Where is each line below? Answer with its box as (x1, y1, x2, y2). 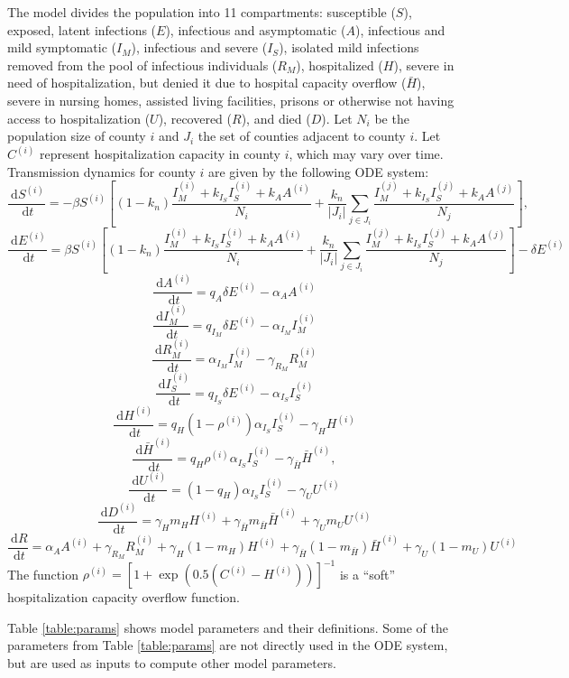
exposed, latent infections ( (7, 20, 157, 39)
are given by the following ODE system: (208, 162, 429, 181)
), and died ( (241, 108, 311, 127)
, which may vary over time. (289, 144, 444, 163)
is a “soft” (339, 564, 396, 583)
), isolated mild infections (279, 38, 419, 57)
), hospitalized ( (296, 55, 383, 74)
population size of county (7, 126, 146, 145)
